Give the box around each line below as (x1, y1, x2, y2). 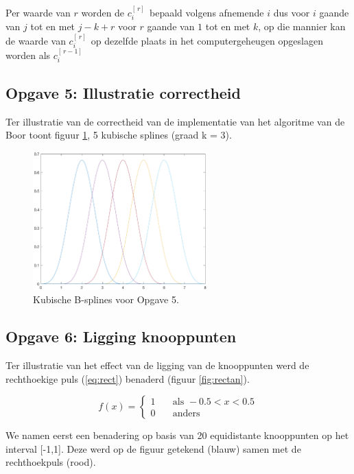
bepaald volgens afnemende (149, 5, 264, 19)
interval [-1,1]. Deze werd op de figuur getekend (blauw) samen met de (5, 441, 301, 455)
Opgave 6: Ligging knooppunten (5, 326, 237, 347)
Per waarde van (5, 5, 71, 19)
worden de (81, 5, 125, 19)
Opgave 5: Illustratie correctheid (5, 82, 241, 103)
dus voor (273, 5, 310, 19)
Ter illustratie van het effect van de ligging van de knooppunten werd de (5, 358, 309, 372)
